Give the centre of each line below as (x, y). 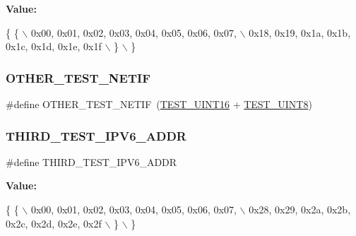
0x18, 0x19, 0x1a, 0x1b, (300, 32)
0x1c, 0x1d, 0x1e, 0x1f (54, 46)
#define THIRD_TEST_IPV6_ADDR (91, 161)
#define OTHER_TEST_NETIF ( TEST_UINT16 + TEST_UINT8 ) (159, 104)
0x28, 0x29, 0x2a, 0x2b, (300, 209)
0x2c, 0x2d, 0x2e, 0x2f (54, 223)
